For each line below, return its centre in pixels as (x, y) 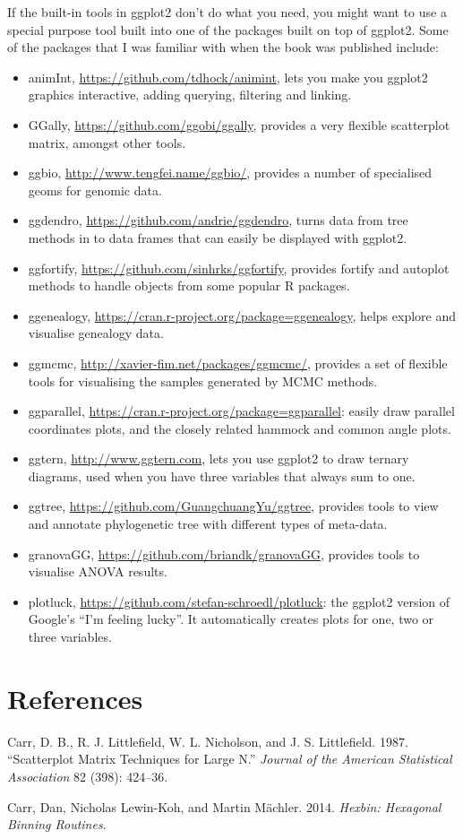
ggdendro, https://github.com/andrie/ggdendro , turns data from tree (218, 220)
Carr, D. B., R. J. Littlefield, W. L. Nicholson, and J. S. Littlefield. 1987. (208, 741)
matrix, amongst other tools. (107, 142)
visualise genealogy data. (96, 333)
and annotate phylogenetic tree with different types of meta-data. (208, 524)
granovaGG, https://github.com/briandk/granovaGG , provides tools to (224, 554)
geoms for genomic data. (95, 190)
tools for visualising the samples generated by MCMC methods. (203, 381)
